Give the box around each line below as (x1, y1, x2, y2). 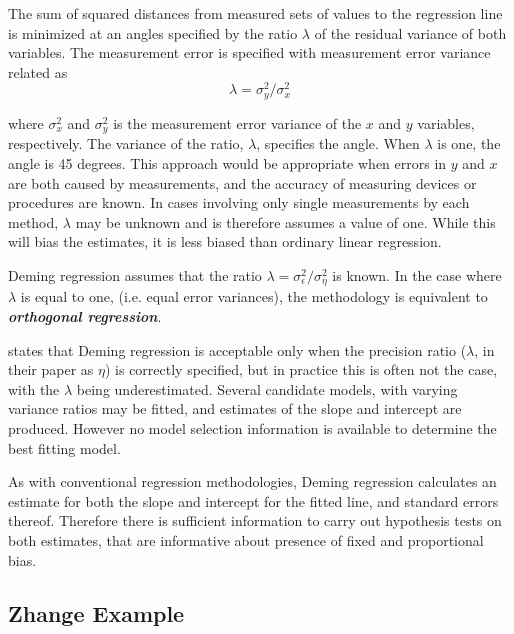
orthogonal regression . (8, 305, 162, 326)
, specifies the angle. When (256, 133, 420, 154)
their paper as (8, 359, 94, 380)
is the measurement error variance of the (113, 112, 362, 133)
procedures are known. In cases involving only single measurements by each (8, 192, 470, 213)
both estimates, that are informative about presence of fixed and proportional (8, 529, 484, 550)
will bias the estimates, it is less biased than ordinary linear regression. (8, 231, 442, 252)
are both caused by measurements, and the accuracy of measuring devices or (8, 172, 477, 193)
